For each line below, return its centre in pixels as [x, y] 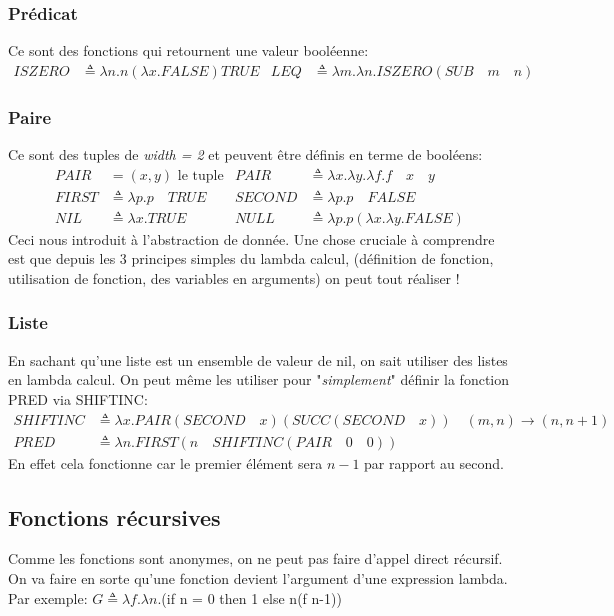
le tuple [200, 175]
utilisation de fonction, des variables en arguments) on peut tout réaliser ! [234, 277]
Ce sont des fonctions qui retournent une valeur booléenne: [188, 50]
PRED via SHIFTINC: [78, 398]
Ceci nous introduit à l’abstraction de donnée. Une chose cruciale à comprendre [251, 238]
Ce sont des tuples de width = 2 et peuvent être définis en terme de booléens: [245, 154]
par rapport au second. [434, 462]
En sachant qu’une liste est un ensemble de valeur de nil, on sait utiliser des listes [258, 359]
